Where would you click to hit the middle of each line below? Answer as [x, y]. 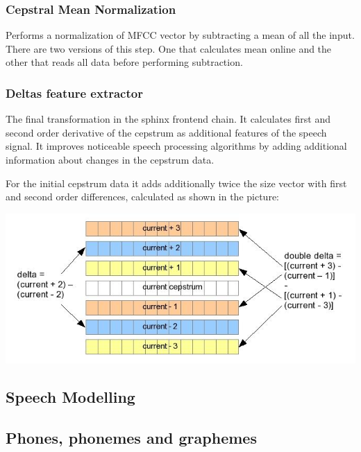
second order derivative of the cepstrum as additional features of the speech [166, 132]
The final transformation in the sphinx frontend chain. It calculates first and [168, 119]
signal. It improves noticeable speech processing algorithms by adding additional [176, 146]
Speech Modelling [70, 396]
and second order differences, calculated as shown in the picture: [143, 197]
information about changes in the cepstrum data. [110, 159]
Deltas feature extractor [74, 93]
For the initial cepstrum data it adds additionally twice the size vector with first [176, 183]
